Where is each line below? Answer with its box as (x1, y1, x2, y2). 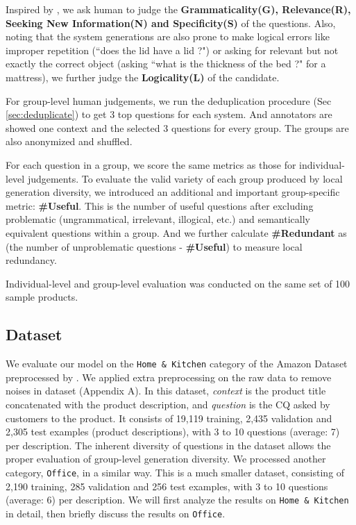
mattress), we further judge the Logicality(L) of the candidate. (6, 69, 280, 84)
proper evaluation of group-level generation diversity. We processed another (6, 451, 326, 466)
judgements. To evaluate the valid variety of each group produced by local (27, 171, 343, 185)
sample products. (6, 290, 78, 304)
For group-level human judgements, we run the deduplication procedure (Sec (6, 93, 332, 108)
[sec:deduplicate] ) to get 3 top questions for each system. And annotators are (6, 107, 332, 122)
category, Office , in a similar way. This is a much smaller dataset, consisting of (6, 465, 345, 479)
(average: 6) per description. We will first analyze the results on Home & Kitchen (6, 492, 349, 507)
